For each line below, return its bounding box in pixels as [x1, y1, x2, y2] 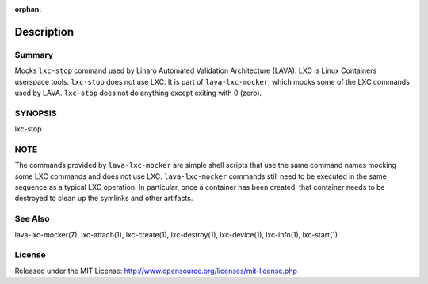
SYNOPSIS [14, 108, 57, 119]
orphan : [14, 5, 42, 13]
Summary [14, 49, 54, 60]
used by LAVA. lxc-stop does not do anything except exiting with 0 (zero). [14, 88, 262, 97]
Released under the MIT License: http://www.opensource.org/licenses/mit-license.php [14, 266, 297, 275]
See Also [14, 214, 50, 225]
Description [14, 25, 75, 39]
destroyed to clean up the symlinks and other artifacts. [14, 194, 193, 203]
